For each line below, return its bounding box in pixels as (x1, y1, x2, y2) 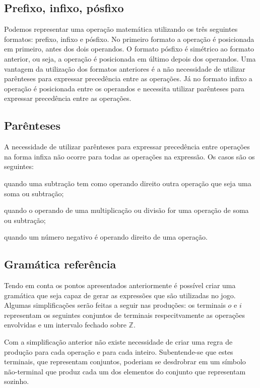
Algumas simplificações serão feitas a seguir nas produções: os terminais (4, 300, 226, 310)
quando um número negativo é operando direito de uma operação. (4, 232, 208, 242)
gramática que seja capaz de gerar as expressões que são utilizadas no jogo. (4, 290, 236, 300)
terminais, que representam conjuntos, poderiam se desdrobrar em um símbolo (4, 356, 246, 367)
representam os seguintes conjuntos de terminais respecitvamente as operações (4, 309, 245, 320)
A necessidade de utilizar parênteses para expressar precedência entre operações (4, 141, 250, 152)
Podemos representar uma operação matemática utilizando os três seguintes (4, 24, 238, 34)
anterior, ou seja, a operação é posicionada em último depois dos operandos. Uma (4, 53, 256, 64)
